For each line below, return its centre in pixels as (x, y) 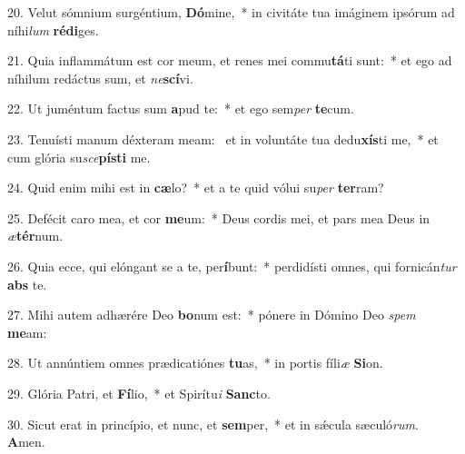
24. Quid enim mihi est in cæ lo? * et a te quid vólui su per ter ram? (196, 188)
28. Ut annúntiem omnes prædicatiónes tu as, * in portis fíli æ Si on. (195, 363)
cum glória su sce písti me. (79, 157)
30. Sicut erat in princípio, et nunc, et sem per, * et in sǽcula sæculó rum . (213, 424)
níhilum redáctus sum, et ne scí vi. (100, 78)
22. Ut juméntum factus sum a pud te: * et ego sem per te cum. (181, 109)
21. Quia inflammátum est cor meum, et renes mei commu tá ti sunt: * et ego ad (230, 60)
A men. (26, 442)
